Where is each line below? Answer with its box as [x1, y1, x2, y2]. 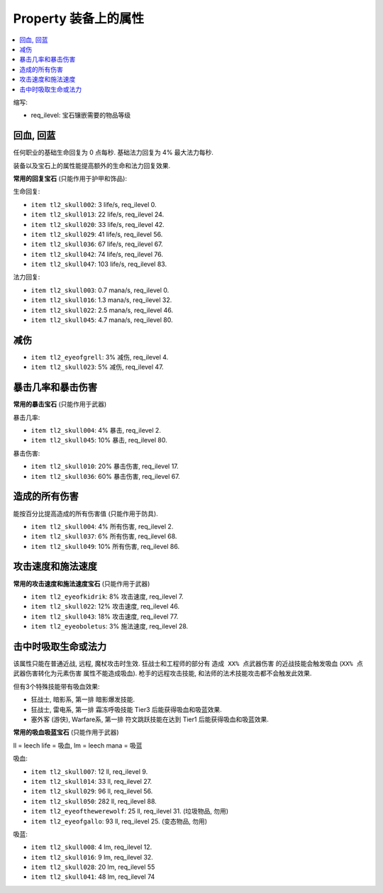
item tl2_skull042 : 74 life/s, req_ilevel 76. [30, 250, 163, 258]
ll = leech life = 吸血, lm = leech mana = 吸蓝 [13, 741, 143, 750]
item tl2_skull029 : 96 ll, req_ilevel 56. [30, 787, 153, 796]
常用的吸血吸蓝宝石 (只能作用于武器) [13, 728, 120, 737]
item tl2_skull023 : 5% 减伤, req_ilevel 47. [30, 362, 164, 372]
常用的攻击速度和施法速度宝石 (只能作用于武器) [13, 579, 150, 588]
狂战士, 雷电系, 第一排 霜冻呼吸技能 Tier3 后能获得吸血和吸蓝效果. [30, 705, 223, 714]
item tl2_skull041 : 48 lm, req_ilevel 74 [30, 872, 155, 881]
